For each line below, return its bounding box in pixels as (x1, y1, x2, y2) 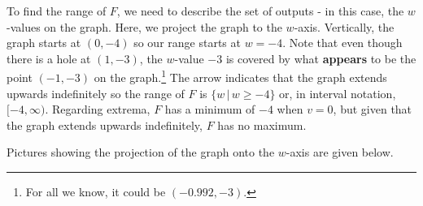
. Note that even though (282, 34, 403, 51)
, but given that (333, 101, 412, 118)
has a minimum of (164, 101, 255, 118)
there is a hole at (7, 49, 91, 67)
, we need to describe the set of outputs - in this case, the (116, 2, 404, 19)
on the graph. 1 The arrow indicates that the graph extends (94, 67, 387, 86)
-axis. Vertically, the (294, 18, 395, 35)
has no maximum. (217, 116, 307, 133)
